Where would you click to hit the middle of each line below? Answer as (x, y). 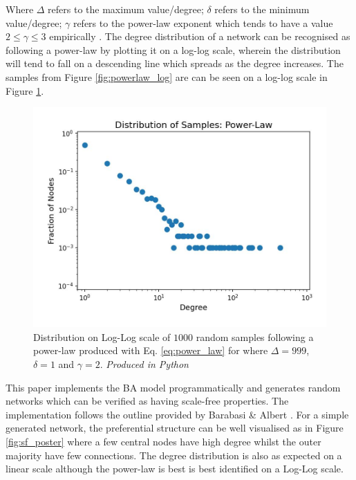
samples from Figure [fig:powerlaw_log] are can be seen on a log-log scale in (167, 76)
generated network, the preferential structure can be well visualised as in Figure (175, 428)
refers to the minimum (262, 9)
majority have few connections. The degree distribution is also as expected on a (174, 455)
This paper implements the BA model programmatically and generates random (173, 387)
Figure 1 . (25, 90)
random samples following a (255, 336)
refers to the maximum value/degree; (126, 9)
